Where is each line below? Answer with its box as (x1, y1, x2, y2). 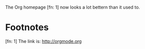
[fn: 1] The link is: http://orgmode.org (5, 38, 82, 44)
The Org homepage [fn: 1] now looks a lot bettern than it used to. (5, 4, 140, 10)
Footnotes (5, 22, 49, 33)
